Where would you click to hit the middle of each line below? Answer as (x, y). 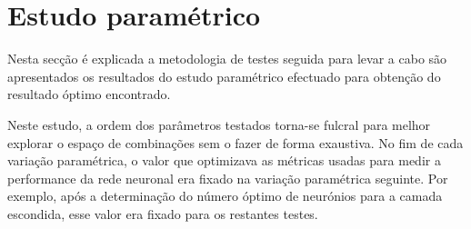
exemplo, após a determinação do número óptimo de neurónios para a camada (225, 196)
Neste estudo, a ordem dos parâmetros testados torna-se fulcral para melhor (219, 124)
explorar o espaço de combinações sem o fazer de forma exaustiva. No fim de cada (235, 142)
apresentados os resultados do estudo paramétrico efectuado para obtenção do (224, 76)
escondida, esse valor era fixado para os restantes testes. (163, 213)
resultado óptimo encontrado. (89, 94)
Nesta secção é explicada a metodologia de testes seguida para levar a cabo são (227, 59)
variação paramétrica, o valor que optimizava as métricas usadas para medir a (224, 160)
